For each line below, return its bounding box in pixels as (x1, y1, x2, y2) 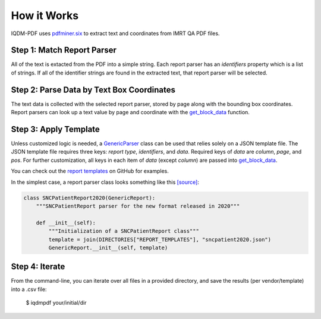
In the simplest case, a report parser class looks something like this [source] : (11, 179, 199, 186)
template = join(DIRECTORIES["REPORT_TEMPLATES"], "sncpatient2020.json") (48, 236, 272, 243)
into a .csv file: (11, 286, 47, 293)
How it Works (11, 9, 79, 22)
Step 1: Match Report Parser (11, 45, 117, 55)
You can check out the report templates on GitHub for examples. (11, 167, 169, 175)
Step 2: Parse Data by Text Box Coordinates (11, 85, 175, 95)
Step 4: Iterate (11, 262, 65, 272)
